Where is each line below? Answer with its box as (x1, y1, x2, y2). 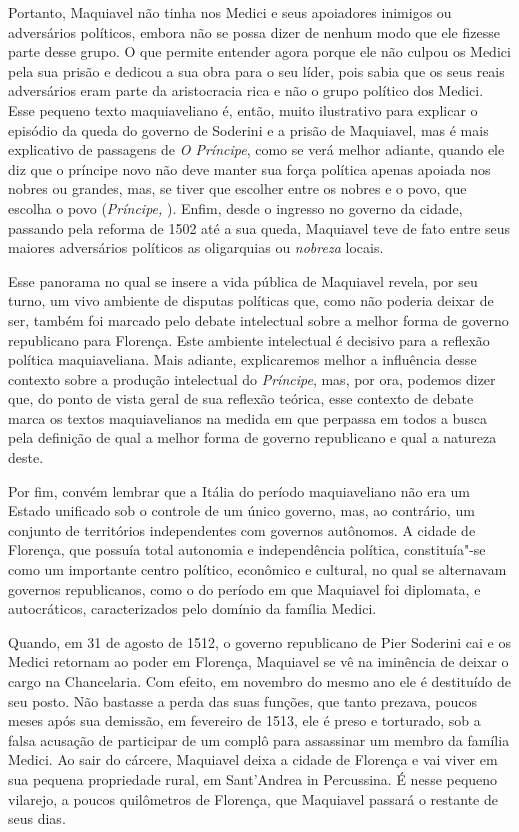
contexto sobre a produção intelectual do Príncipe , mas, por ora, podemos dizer (8, 368, 496, 389)
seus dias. (8, 808, 66, 829)
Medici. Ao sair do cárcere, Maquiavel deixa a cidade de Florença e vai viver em (8, 749, 498, 770)
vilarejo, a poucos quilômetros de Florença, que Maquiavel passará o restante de (8, 788, 498, 809)
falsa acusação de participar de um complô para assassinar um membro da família (8, 729, 510, 750)
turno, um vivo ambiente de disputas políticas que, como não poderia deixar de (8, 290, 494, 311)
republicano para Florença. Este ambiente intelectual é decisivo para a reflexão (8, 329, 490, 350)
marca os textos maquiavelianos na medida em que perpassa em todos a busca (8, 407, 487, 428)
